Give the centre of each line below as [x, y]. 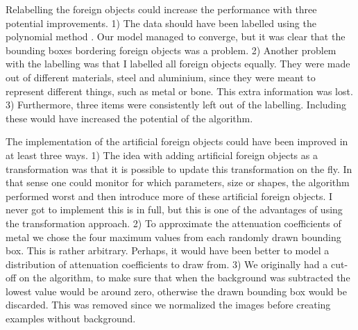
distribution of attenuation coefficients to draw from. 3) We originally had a [167, 264]
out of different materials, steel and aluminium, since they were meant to [161, 77]
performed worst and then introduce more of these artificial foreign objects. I [169, 196]
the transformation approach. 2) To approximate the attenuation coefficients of [173, 223]
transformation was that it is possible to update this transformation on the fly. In [179, 168]
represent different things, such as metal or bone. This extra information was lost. [179, 91]
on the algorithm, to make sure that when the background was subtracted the [185, 278]
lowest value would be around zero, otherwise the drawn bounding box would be [176, 291]
